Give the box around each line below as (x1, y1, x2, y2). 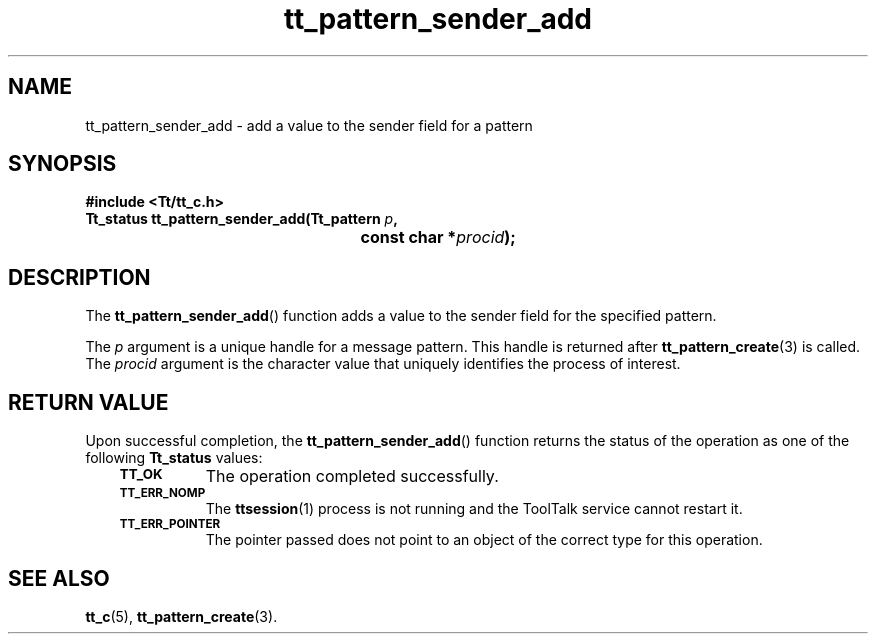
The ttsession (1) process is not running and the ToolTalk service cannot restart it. (205, 500, 743, 518)
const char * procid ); (360, 227, 516, 248)
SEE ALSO (8, 565, 110, 591)
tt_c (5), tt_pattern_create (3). (85, 607, 278, 625)
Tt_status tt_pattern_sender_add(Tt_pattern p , (85, 210, 398, 228)
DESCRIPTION (8, 264, 151, 290)
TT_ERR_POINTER (119, 517, 221, 532)
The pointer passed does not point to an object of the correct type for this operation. (205, 531, 763, 549)
